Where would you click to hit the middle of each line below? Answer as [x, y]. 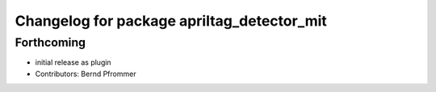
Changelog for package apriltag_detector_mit [171, 21]
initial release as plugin [73, 62]
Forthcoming [50, 42]
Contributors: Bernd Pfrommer [86, 74]
